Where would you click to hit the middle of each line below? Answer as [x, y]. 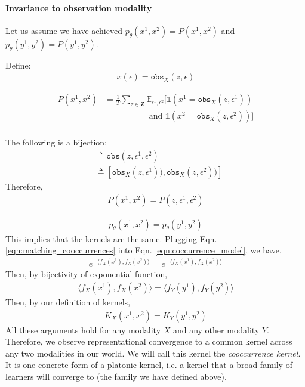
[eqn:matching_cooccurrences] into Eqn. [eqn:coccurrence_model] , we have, [144, 250]
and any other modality [216, 329]
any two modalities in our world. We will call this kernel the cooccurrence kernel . [153, 353]
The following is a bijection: [56, 142]
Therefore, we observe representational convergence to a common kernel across [149, 341]
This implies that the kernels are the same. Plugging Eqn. [111, 238]
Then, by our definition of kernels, [68, 301]
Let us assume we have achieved [64, 30]
